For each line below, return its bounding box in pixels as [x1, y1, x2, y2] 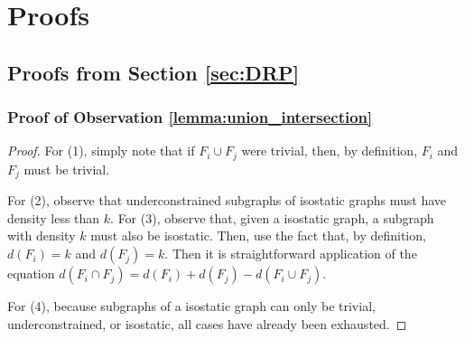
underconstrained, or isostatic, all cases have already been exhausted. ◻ [7, 314, 407, 333]
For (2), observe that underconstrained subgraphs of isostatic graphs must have [7, 191, 447, 210]
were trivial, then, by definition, [241, 141, 418, 160]
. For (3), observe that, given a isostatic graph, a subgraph [110, 208, 434, 227]
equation [7, 264, 55, 283]
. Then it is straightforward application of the [164, 244, 417, 263]
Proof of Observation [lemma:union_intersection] [7, 106, 373, 128]
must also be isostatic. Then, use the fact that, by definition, [90, 226, 426, 245]
